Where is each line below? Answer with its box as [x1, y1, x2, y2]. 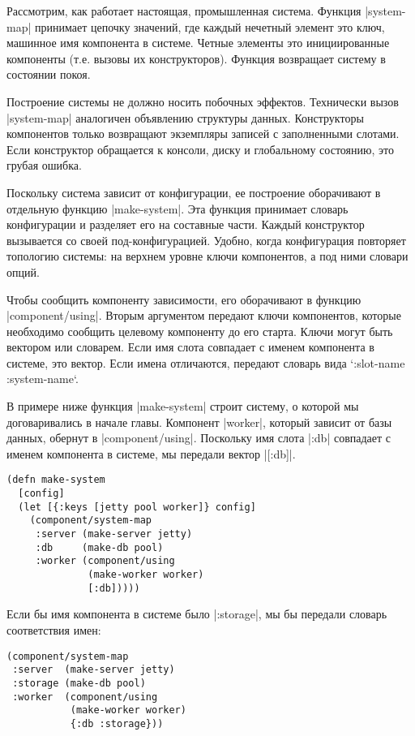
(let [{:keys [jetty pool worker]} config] [18, 501, 256, 513]
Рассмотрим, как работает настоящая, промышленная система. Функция [6, 2, 362, 19]
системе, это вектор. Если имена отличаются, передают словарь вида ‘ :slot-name [6, 354, 405, 371]
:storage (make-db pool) [12, 677, 146, 689]
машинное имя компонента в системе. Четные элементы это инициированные [6, 34, 390, 51]
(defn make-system [6, 474, 105, 486]
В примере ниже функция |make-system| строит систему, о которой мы [6, 398, 359, 415]
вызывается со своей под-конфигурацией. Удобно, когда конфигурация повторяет [6, 231, 406, 248]
